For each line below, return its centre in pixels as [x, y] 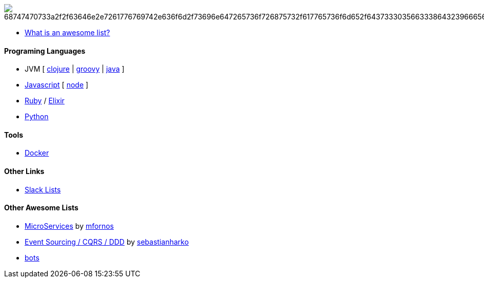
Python [37, 117]
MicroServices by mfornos [69, 226]
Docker [37, 153]
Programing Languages [45, 51]
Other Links [24, 171]
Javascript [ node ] [57, 85]
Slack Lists [43, 189]
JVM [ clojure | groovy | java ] [75, 69]
